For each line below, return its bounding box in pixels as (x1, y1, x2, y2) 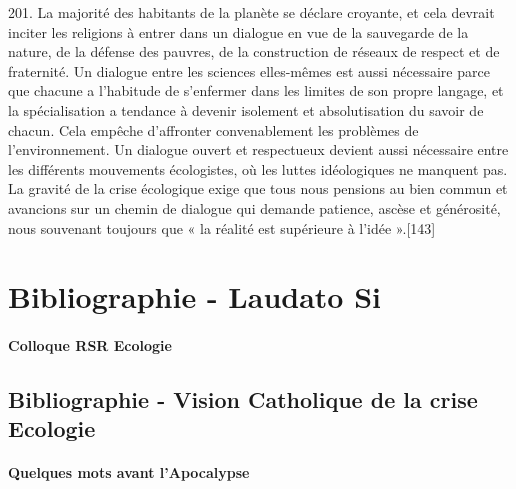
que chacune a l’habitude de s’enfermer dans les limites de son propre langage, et (8, 80, 504, 101)
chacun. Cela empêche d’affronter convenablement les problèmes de (8, 119, 419, 140)
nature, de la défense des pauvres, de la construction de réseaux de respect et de (8, 41, 500, 62)
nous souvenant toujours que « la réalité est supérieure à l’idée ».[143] (8, 217, 436, 238)
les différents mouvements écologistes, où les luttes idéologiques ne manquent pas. (8, 158, 508, 179)
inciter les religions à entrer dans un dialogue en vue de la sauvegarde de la (8, 21, 469, 42)
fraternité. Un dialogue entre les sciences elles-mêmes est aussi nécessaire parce (8, 60, 490, 81)
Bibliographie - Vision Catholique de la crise (8, 384, 478, 415)
